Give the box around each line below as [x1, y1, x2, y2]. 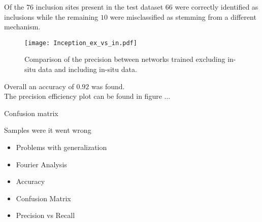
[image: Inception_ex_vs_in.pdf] [24, 39, 137, 47]
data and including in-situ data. [38, 64, 137, 75]
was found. [91, 81, 125, 91]
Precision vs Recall [16, 210, 75, 220]
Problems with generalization [16, 142, 107, 152]
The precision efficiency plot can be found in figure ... [4, 91, 171, 101]
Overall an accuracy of [4, 81, 74, 91]
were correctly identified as [175, 2, 258, 12]
